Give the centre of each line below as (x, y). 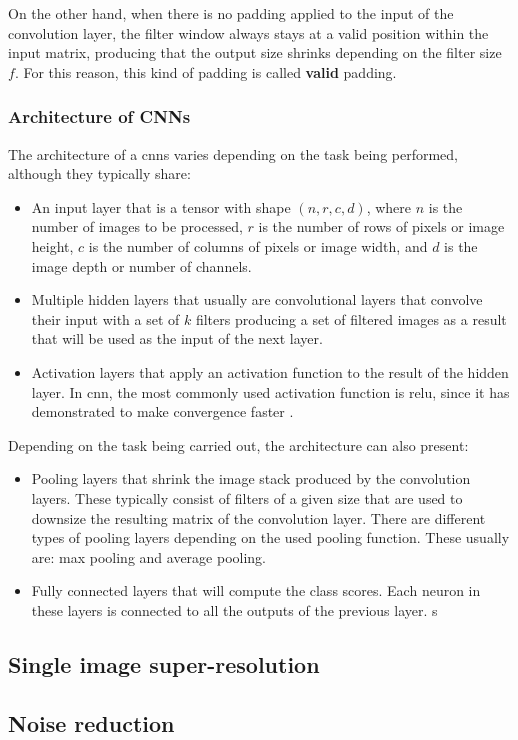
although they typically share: (99, 173)
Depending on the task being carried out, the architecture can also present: (238, 444)
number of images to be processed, (137, 226)
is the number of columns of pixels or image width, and (258, 245)
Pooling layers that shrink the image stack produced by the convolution (251, 478)
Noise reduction (91, 722)
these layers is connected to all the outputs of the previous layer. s (234, 609)
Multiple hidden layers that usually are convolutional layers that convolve (257, 299)
